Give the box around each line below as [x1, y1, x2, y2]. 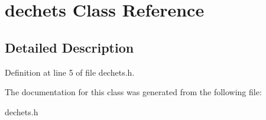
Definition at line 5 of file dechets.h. [5, 66, 135, 78]
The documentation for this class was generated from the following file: [5, 86, 262, 98]
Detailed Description [5, 38, 134, 56]
